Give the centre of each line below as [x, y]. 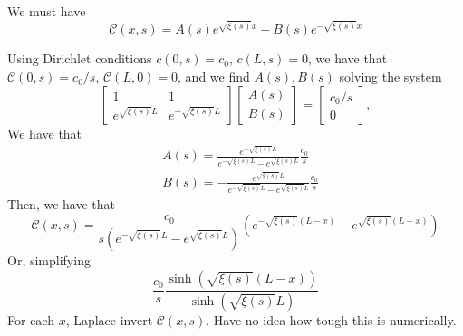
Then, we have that [61, 204]
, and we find [214, 77]
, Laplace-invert [109, 319]
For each [31, 319]
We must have [47, 11]
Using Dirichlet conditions [80, 58]
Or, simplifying [49, 260]
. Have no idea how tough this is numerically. [331, 319]
